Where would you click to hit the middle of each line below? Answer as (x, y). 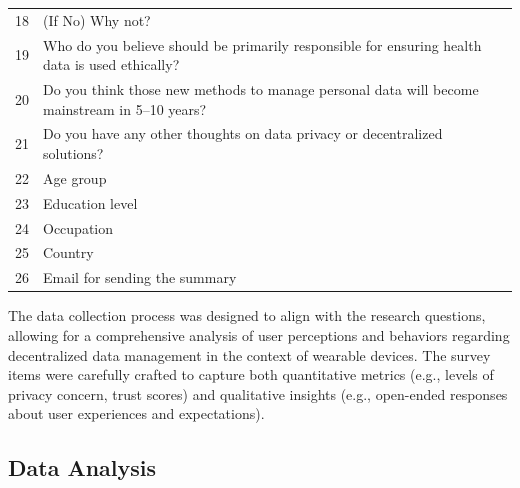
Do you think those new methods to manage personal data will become (261, 89)
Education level (90, 202)
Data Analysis (82, 467)
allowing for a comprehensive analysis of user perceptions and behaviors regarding (259, 334)
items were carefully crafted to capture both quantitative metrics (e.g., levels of (251, 374)
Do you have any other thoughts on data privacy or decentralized (243, 133)
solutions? (73, 153)
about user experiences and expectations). (136, 413)
